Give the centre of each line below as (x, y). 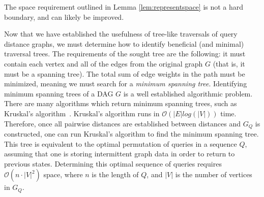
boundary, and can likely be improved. (64, 17)
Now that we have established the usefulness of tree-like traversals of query (121, 34)
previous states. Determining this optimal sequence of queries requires (113, 163)
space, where (63, 174)
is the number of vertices (214, 174)
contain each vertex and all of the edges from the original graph (104, 63)
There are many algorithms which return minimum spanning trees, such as (121, 103)
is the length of (115, 174)
